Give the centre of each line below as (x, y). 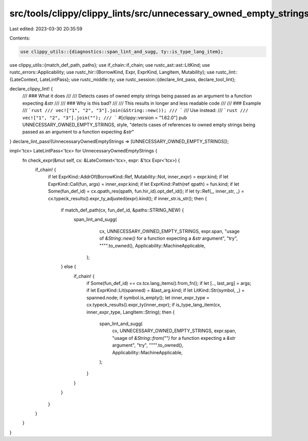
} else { (69, 266)
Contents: (20, 38)
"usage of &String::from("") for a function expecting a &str (174, 338)
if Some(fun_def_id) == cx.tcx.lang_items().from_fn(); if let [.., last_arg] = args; (169, 283)
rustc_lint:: (227, 72)
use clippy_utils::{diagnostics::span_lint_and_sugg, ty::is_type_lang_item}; (122, 52)
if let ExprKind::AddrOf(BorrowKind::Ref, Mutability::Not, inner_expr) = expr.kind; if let (138, 177)
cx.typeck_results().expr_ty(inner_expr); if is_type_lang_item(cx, (154, 305)
